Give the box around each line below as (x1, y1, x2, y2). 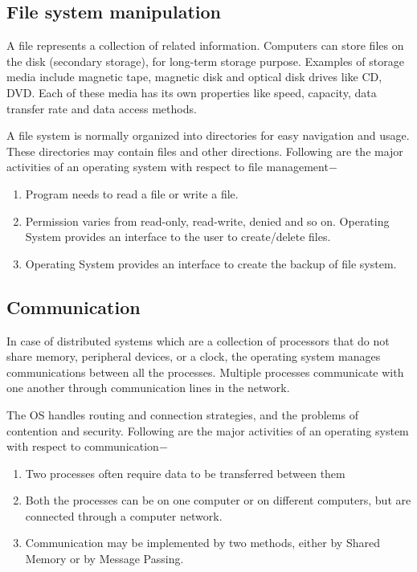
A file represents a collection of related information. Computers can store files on (6, 37, 404, 54)
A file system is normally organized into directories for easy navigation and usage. (6, 127, 410, 144)
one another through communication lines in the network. (6, 379, 290, 396)
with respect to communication (6, 438, 159, 455)
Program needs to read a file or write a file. (25, 185, 239, 202)
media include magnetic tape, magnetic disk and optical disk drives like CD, (6, 68, 382, 85)
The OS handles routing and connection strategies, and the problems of (6, 406, 358, 423)
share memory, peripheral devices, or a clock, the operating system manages (6, 348, 381, 365)
